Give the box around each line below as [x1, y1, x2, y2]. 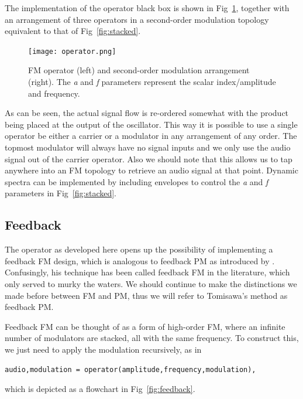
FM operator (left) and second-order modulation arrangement [28, 64, 250, 76]
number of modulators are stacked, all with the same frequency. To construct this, [5, 332, 299, 344]
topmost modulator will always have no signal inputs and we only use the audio [5, 141, 291, 153]
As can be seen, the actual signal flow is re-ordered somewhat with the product [5, 107, 289, 119]
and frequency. [28, 87, 80, 99]
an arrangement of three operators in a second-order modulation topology [5, 13, 269, 25]
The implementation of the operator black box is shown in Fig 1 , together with [5, 2, 290, 13]
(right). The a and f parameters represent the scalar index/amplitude [28, 76, 276, 88]
